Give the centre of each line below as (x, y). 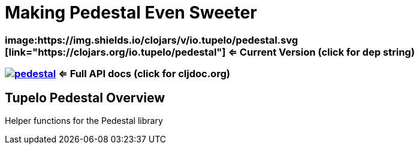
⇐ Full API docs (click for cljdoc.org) (144, 74)
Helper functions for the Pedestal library (84, 120)
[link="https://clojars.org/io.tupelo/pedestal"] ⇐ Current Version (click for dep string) (210, 52)
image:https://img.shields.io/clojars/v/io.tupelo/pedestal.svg (152, 40)
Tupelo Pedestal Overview (85, 98)
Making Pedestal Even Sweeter (131, 13)
